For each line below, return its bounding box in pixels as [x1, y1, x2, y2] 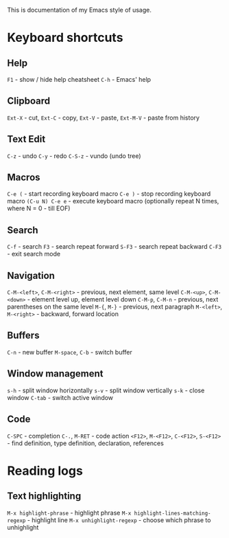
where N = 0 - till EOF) [7, 204, 71, 212]
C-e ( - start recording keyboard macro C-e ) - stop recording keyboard [7, 190, 211, 198]
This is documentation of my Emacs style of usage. [7, 6, 152, 14]
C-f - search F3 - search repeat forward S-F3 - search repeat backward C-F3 [7, 243, 221, 251]
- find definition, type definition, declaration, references [7, 439, 165, 447]
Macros [7, 172, 40, 183]
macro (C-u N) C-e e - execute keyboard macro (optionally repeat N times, [7, 197, 219, 205]
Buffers [7, 330, 40, 341]
